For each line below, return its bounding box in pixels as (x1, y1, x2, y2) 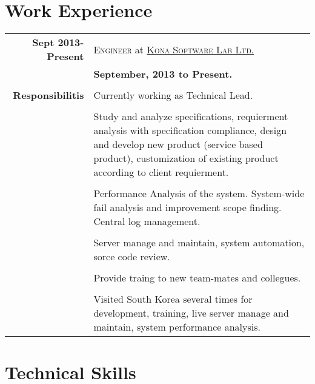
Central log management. (93, 214, 201, 229)
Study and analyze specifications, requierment (93, 109, 288, 124)
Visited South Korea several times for (93, 292, 253, 306)
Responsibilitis (13, 88, 84, 103)
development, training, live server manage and (93, 306, 289, 320)
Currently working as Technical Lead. (93, 88, 253, 103)
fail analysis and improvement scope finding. (93, 200, 282, 215)
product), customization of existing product (93, 151, 279, 166)
